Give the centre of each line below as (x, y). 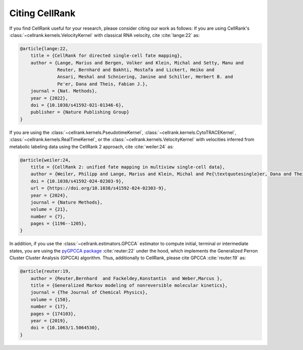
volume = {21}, (49, 209)
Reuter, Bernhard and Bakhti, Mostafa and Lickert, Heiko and (136, 70)
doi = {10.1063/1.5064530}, (65, 328)
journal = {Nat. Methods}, (64, 91)
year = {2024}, (49, 195)
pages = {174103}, (53, 314)
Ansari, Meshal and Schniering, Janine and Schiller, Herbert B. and (145, 77)
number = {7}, (48, 216)
